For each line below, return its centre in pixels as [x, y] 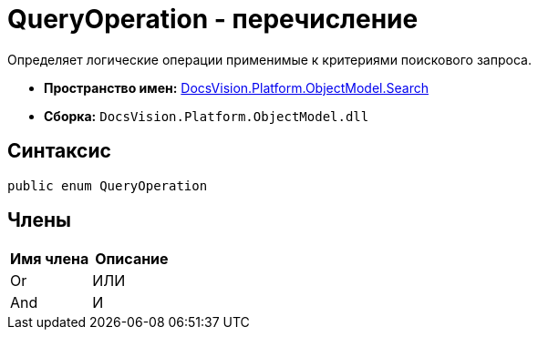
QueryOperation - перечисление [213, 19]
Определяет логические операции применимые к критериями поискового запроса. [269, 59]
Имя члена [50, 259]
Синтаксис [59, 151]
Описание [132, 259]
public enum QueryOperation [108, 185]
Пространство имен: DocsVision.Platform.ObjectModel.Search [236, 87]
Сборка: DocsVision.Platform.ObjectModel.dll [207, 116]
